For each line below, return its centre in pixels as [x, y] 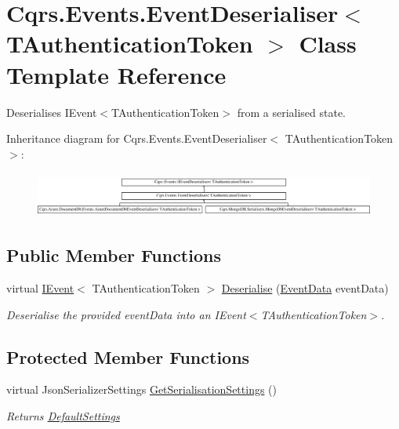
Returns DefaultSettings [63, 416]
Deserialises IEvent [52, 112]
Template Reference [116, 74]
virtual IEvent [40, 288]
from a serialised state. [292, 112]
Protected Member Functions [128, 356]
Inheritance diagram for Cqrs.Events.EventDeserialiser [137, 138]
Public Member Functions [114, 255]
